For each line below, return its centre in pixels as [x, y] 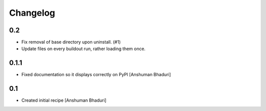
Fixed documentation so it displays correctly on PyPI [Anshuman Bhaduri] [96, 75]
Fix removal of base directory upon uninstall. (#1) [71, 42]
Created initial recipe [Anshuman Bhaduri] [64, 100]
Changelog [32, 13]
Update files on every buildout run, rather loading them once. [83, 49]
